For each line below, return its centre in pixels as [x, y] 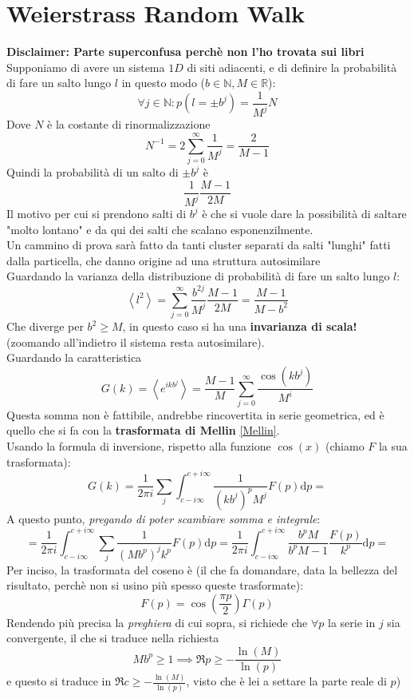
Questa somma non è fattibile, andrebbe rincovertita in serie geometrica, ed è [195, 414]
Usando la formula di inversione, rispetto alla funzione [139, 446]
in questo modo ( [164, 83]
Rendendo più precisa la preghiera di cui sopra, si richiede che [157, 622]
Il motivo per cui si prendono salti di [97, 214]
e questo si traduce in [59, 681]
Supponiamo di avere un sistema [86, 67]
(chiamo [345, 446]
